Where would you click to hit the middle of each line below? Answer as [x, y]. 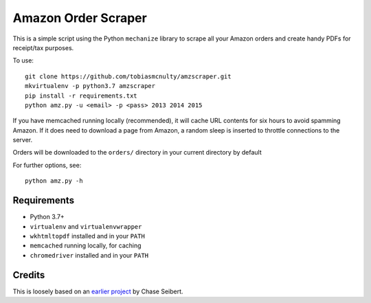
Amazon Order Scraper [80, 18]
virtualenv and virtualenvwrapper [86, 226]
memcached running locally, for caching [86, 246]
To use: [23, 60]
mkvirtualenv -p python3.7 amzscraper [90, 86]
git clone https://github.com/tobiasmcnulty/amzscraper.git [128, 76]
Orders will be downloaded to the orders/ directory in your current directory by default [137, 153]
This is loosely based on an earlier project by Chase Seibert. [98, 291]
